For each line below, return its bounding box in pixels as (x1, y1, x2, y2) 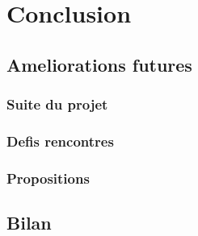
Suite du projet (6, 94, 108, 114)
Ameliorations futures (6, 52, 192, 77)
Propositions (6, 168, 90, 188)
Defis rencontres (6, 130, 114, 151)
